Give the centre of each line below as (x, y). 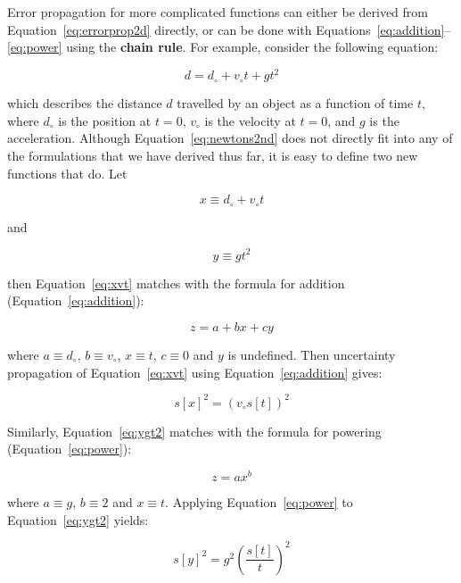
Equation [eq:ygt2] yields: (78, 519)
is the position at (105, 120)
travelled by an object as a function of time (295, 103)
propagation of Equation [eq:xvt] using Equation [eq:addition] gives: (195, 372)
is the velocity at (250, 120)
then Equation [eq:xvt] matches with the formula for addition (176, 283)
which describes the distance (85, 103)
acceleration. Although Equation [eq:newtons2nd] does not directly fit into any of (230, 138)
